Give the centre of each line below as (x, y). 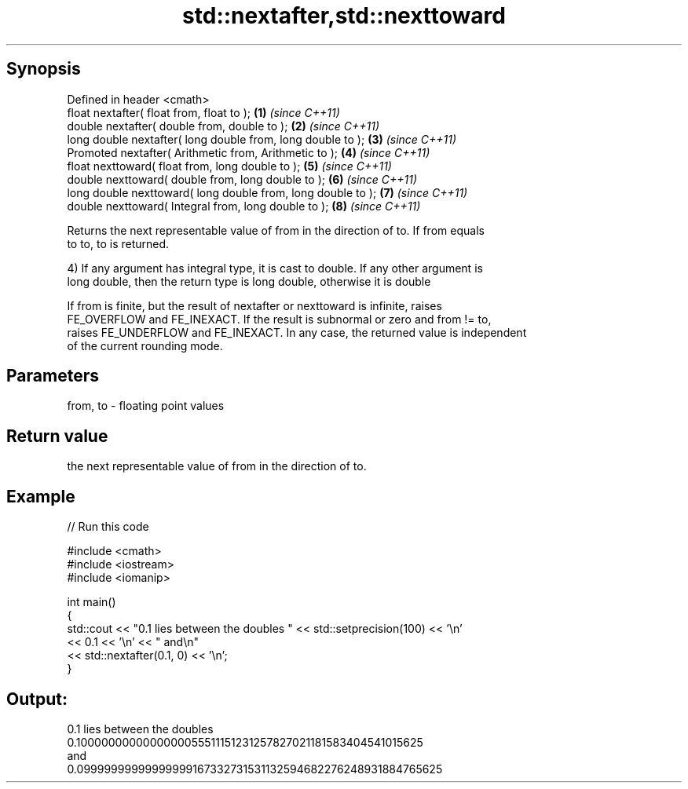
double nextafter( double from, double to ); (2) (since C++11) (223, 126)
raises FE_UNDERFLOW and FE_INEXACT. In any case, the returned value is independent (297, 332)
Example (41, 496)
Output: (37, 699)
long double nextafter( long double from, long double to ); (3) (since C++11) (262, 139)
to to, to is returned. (118, 243)
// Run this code (108, 527)
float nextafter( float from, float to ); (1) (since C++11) (203, 112)
